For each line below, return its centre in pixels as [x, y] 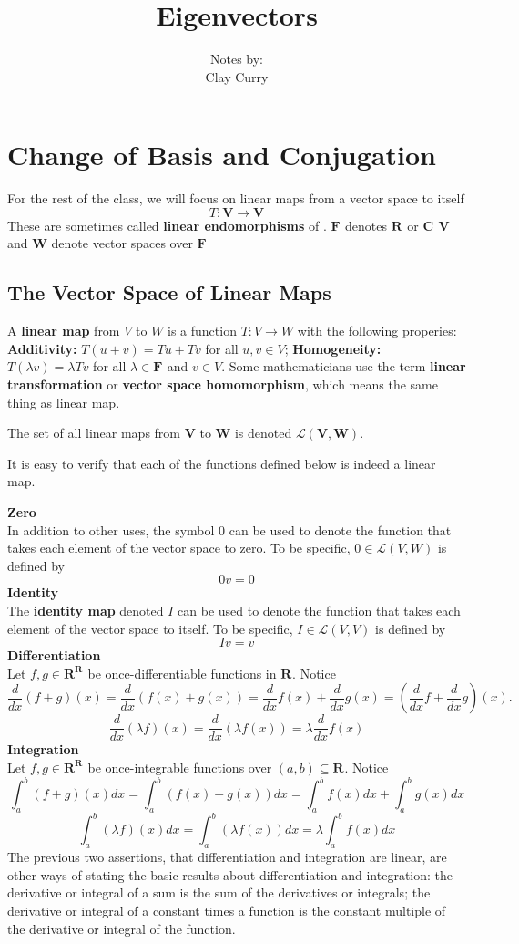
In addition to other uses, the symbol [111, 529]
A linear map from [64, 331]
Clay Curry [237, 76]
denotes [366, 225]
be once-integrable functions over [180, 767]
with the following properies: [377, 331]
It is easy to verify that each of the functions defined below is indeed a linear [222, 463]
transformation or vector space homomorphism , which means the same [223, 384]
